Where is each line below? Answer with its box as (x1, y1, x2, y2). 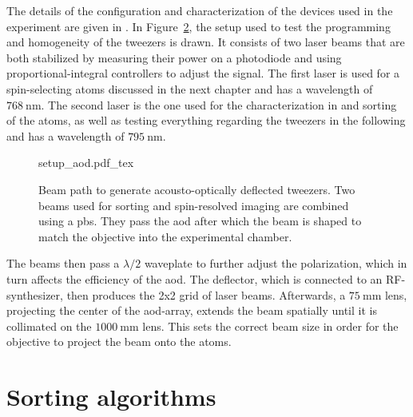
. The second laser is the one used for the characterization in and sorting (41, 96, 397, 113)
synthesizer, (6, 286, 63, 303)
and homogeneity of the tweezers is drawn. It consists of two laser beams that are (6, 34, 405, 50)
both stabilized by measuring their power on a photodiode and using (6, 49, 342, 66)
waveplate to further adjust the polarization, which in (144, 255, 407, 272)
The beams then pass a (6, 255, 120, 272)
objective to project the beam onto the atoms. (6, 333, 232, 350)
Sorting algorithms (6, 380, 216, 413)
